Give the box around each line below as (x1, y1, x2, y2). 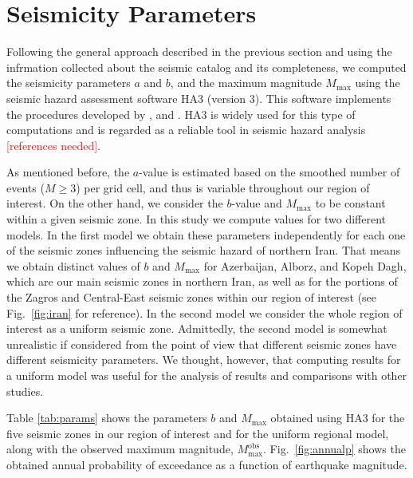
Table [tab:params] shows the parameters (6, 409, 207, 426)
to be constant (315, 195, 386, 211)
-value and (231, 195, 282, 211)
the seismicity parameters (6, 74, 131, 91)
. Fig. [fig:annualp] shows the (263, 440, 406, 457)
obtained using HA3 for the (270, 409, 405, 426)
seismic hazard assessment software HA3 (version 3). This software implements (6, 89, 391, 106)
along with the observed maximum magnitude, (6, 440, 234, 457)
